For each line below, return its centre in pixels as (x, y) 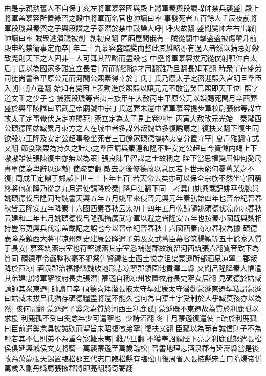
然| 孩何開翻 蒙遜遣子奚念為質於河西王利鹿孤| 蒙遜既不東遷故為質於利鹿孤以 (131, 308)
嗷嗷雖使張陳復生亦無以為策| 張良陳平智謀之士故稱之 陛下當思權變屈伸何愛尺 (133, 158)
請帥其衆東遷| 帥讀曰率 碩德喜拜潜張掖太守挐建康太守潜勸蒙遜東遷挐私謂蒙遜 (133, 288)
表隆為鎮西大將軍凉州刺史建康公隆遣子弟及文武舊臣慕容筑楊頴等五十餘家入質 (133, 238)
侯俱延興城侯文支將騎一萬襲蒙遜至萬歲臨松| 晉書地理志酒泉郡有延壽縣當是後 (132, 348)
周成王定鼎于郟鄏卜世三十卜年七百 (73, 178)
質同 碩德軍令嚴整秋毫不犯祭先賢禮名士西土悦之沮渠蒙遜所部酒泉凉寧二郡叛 (131, 258)
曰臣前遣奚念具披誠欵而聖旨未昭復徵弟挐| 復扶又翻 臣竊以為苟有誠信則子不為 (133, 328)
